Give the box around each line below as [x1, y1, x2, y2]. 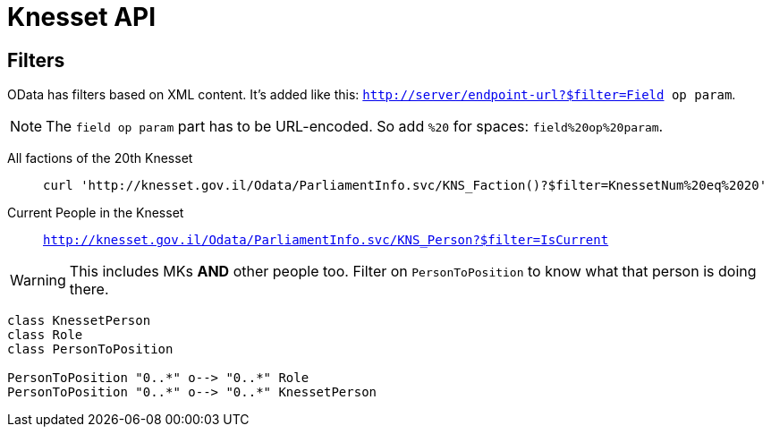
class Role [7, 328, 83, 343]
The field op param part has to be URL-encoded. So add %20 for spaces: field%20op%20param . [46, 117, 664, 136]
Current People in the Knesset [7, 205, 184, 221]
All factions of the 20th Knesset [7, 150, 193, 166]
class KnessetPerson [7, 313, 151, 328]
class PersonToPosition [7, 342, 174, 357]
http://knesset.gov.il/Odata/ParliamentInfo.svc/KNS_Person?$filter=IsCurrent [43, 233, 609, 248]
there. [69, 280, 109, 299]
